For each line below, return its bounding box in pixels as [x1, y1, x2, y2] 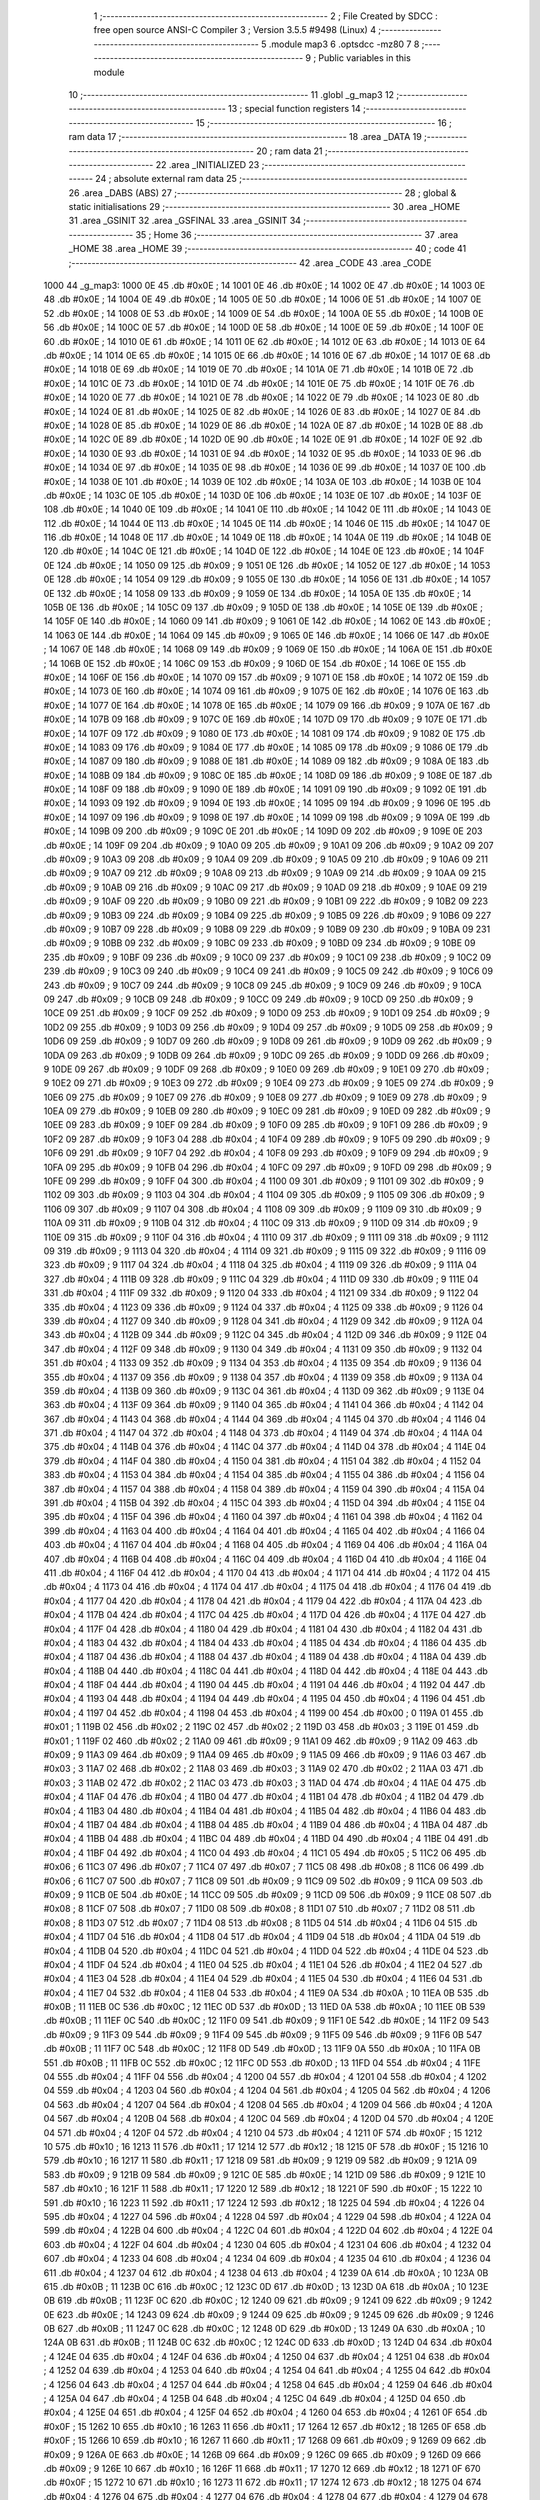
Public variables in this [318, 52, 412, 64]
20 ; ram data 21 [256, 145, 324, 157]
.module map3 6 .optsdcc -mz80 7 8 [268, 38, 420, 50]
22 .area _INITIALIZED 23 [155, 158, 260, 170]
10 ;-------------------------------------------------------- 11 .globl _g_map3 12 [68, 88, 395, 100]
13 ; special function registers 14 [228, 103, 362, 115]
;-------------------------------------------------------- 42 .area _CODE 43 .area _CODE [68, 256, 432, 269]
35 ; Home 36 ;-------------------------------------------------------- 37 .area [135, 228, 459, 240]
